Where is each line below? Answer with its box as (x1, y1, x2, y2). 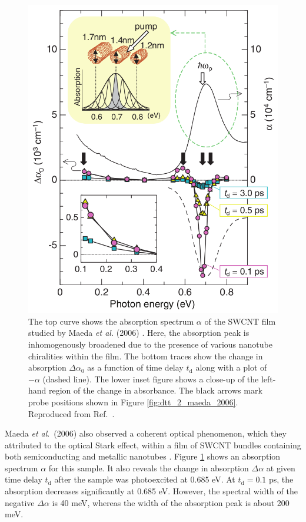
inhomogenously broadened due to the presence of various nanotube (28, 338, 272, 350)
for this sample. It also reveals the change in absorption (48, 461, 249, 474)
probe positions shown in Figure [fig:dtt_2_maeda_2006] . (28, 395, 238, 408)
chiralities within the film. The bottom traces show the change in (28, 349, 263, 362)
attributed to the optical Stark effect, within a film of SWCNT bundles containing (5, 438, 301, 451)
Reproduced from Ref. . (28, 407, 115, 419)
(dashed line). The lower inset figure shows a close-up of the (42, 372, 259, 385)
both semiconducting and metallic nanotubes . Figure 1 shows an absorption (5, 450, 281, 462)
